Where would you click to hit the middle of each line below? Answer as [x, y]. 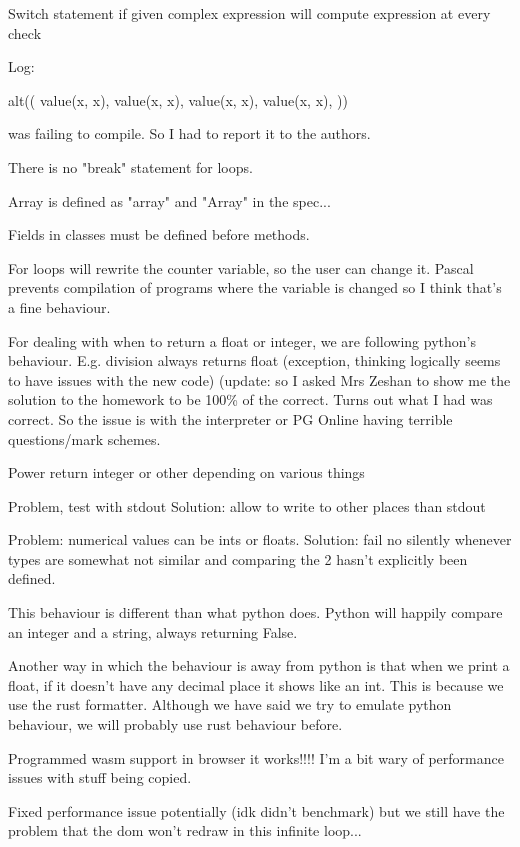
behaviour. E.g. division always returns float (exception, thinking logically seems [254, 360]
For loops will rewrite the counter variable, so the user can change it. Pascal [241, 267]
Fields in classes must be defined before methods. [159, 234]
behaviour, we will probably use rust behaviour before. [175, 724]
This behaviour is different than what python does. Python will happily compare [255, 612]
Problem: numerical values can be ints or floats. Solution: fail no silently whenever [260, 539]
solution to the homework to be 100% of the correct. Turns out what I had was [250, 399]
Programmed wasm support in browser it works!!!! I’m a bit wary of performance [256, 757]
